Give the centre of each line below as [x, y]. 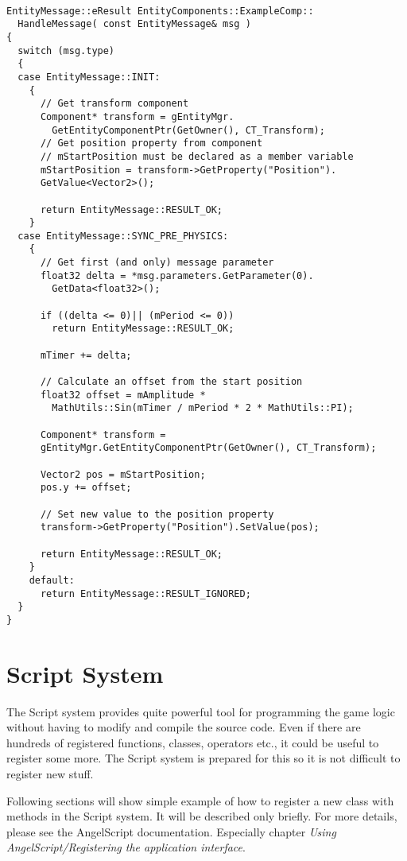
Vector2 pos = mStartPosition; [123, 474]
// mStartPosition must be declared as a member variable [197, 156]
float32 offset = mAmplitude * [123, 395]
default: [52, 580]
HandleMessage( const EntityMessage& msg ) [134, 24]
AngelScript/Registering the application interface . [126, 847]
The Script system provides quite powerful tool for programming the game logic [201, 711]
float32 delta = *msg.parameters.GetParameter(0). [177, 275]
